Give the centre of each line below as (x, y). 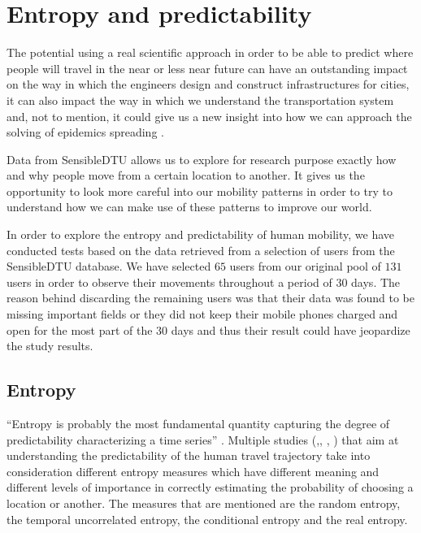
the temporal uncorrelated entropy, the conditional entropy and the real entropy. (207, 519)
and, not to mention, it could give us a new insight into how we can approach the (209, 116)
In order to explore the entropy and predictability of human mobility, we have (201, 234)
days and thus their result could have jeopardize (291, 329)
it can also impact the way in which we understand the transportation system (200, 100)
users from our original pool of (305, 266)
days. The (376, 282)
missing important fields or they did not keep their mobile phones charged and (202, 314)
